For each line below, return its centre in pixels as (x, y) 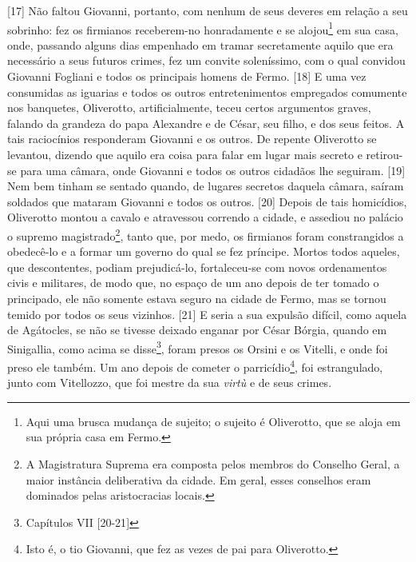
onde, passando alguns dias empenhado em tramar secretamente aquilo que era (200, 44)
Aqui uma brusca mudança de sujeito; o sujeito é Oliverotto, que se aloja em (213, 421)
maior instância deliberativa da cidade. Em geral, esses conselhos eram (198, 479)
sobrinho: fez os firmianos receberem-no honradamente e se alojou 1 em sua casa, (203, 28)
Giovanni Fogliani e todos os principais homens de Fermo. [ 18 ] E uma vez (187, 76)
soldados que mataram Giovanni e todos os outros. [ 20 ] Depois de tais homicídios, (207, 201)
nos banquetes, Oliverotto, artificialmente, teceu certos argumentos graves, (189, 108)
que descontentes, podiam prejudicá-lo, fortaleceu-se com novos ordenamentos (197, 267)
